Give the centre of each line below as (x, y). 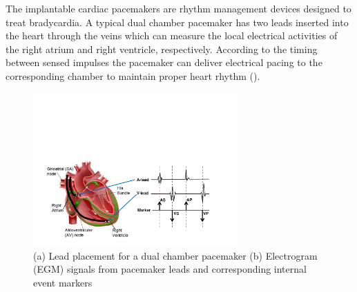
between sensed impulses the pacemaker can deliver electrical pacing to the (164, 62)
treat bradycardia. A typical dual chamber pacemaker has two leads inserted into (177, 22)
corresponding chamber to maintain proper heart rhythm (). (133, 75)
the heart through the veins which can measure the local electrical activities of (172, 35)
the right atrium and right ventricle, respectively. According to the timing (162, 49)
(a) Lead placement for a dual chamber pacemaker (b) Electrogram (175, 255)
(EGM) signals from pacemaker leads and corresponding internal (170, 269)
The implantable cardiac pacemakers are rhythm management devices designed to (178, 8)
